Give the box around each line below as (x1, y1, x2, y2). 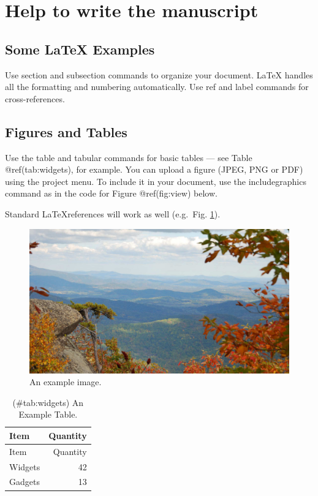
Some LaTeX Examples (5, 39, 155, 58)
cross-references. (5, 92, 65, 105)
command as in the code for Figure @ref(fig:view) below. (5, 187, 218, 200)
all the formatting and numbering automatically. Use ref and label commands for (5, 80, 309, 93)
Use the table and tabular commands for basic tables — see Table (5, 151, 252, 163)
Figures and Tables (5, 122, 127, 141)
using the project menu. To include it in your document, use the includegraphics (5, 175, 306, 187)
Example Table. (18, 408, 78, 421)
